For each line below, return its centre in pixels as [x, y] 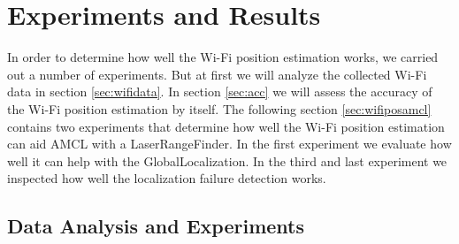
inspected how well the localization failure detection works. [167, 178]
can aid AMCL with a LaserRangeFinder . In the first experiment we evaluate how [229, 144]
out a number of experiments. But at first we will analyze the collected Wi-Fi [217, 74]
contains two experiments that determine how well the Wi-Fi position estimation [226, 126]
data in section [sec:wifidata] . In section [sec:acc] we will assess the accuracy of [220, 91]
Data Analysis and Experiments [156, 226]
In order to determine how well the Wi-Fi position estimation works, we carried [223, 57]
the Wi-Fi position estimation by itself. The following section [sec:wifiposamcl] [219, 108]
